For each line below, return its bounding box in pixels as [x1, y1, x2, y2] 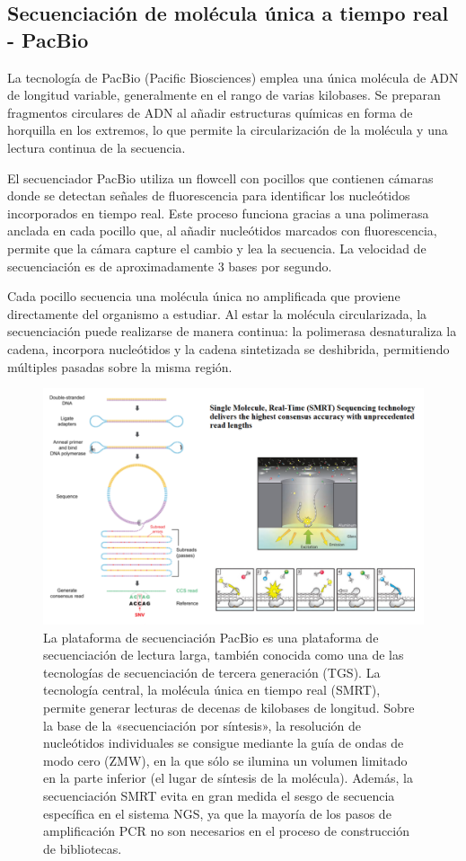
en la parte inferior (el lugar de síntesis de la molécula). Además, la [43, 768, 413, 787]
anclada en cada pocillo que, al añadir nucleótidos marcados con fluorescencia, [7, 221, 437, 240]
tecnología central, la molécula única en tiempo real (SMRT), [43, 680, 381, 699]
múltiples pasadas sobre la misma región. [7, 357, 233, 376]
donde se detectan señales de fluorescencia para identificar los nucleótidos [7, 186, 410, 205]
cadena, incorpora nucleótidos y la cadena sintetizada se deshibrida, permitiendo [7, 339, 450, 358]
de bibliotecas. [43, 839, 122, 857]
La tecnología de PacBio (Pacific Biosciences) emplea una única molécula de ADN [7, 67, 459, 86]
